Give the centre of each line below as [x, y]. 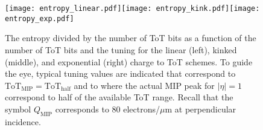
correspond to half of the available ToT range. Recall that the [119, 97]
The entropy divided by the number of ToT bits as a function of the [131, 38]
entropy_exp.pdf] [40, 18]
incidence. [23, 121]
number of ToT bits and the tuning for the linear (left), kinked [121, 49]
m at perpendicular [201, 109]
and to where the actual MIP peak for [144, 85]
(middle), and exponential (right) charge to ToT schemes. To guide [129, 61]
